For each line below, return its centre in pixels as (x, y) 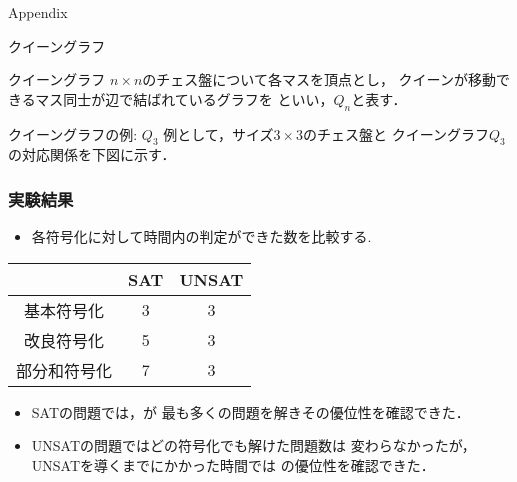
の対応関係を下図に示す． (92, 154)
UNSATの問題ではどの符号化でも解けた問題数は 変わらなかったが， (253, 445)
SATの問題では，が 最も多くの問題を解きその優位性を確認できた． (250, 411)
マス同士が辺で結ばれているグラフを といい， (184, 98)
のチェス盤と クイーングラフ (396, 133)
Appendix (38, 12)
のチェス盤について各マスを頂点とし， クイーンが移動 (319, 79)
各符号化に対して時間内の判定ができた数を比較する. (201, 236)
